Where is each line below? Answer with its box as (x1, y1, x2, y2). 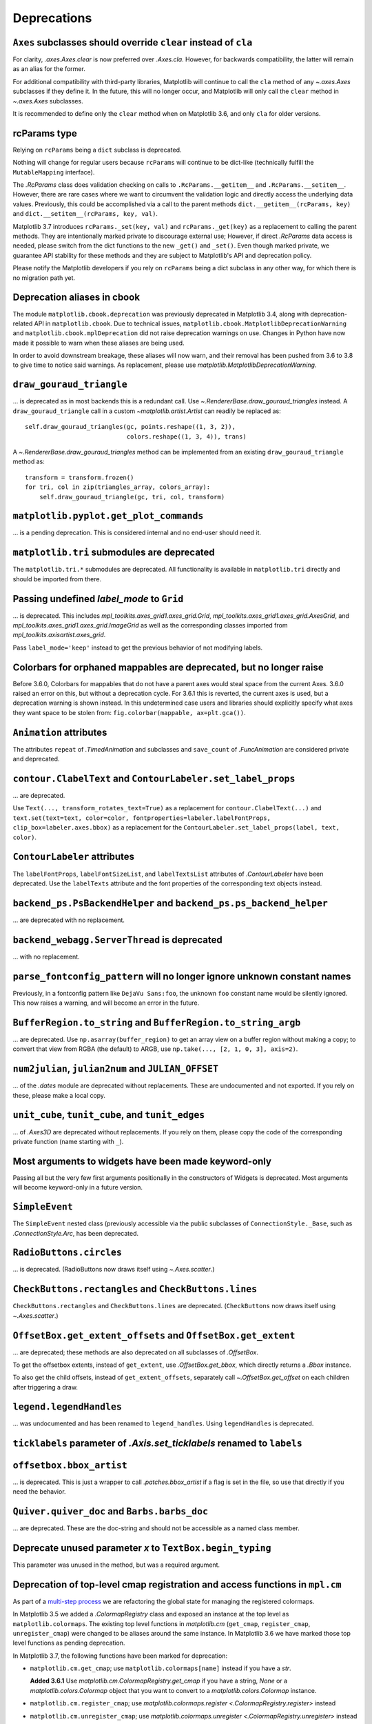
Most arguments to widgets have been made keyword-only (12, 1155, 272, 1167)
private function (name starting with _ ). (12, 1137, 124, 1145)
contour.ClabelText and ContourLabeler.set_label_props (12, 772, 296, 784)
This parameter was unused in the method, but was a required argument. (12, 1561, 220, 1569)
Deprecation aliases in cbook (12, 292, 141, 303)
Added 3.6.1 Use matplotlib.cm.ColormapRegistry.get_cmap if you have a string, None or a (30, 1676, 288, 1685)
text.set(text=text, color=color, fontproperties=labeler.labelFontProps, (12, 814, 271, 822)
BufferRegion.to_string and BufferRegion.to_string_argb (12, 1016, 301, 1028)
